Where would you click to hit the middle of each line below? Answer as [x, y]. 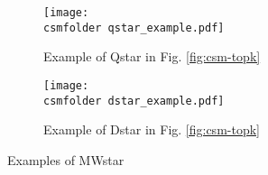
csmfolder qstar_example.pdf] [134, 28]
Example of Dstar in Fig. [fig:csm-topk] [152, 129]
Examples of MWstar [66, 159]
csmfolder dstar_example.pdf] [134, 101]
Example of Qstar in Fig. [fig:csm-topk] [152, 56]
